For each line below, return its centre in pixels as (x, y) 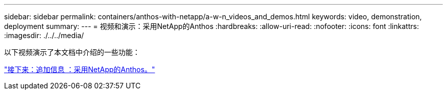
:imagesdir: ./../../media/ (44, 35)
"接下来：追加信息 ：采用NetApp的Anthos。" (80, 69)
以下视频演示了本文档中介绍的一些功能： (72, 52)
